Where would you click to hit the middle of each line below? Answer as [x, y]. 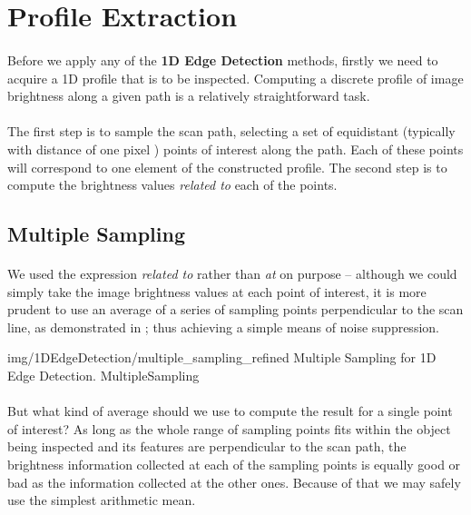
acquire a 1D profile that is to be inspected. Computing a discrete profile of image [235, 78]
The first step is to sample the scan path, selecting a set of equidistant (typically [231, 131]
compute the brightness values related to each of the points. [172, 185]
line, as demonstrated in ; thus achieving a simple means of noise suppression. [223, 327]
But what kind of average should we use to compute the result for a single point [230, 411]
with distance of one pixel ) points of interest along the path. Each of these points [235, 149]
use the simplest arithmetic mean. [102, 500]
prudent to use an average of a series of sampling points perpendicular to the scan [235, 309]
